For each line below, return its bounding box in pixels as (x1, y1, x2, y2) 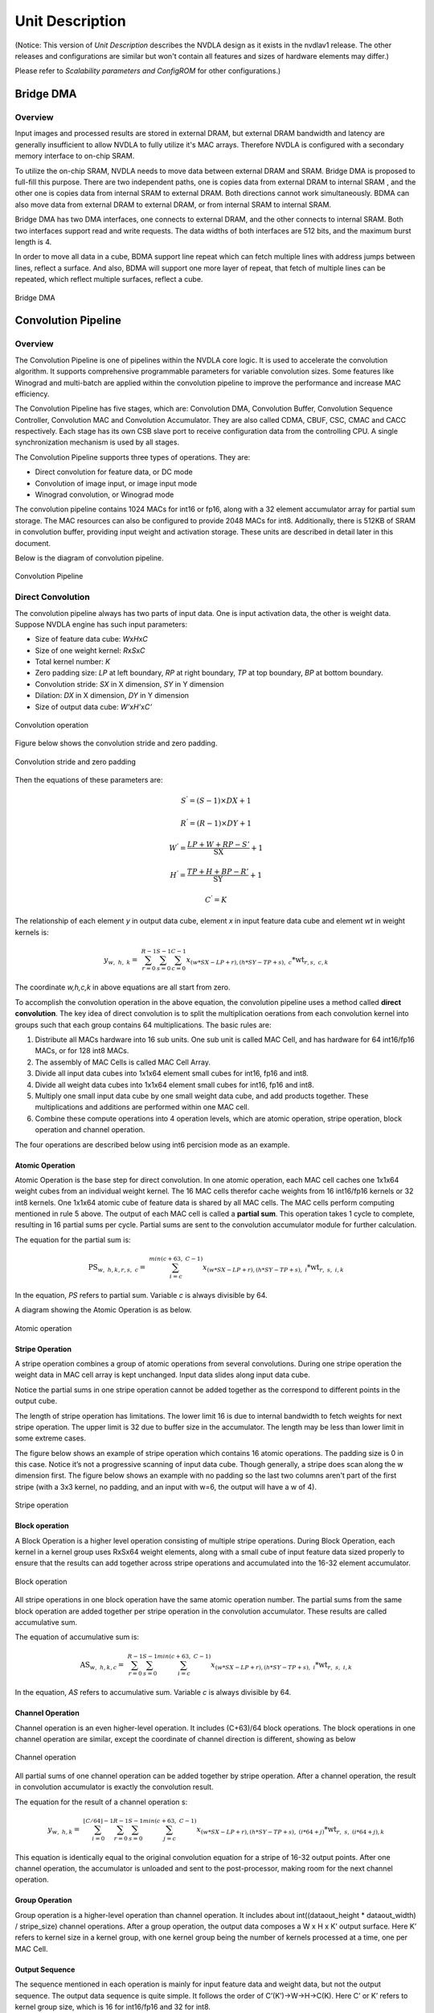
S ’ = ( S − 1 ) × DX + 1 (181, 795, 252, 805)
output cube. (14, 1396, 58, 1406)
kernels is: (14, 927, 49, 937)
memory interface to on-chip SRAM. (14, 151, 135, 161)
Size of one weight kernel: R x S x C (35, 645, 145, 655)
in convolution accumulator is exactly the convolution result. (14, 1782, 214, 1792)
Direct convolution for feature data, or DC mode (35, 467, 193, 477)
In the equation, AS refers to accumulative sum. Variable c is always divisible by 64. (14, 1688, 292, 1697)
